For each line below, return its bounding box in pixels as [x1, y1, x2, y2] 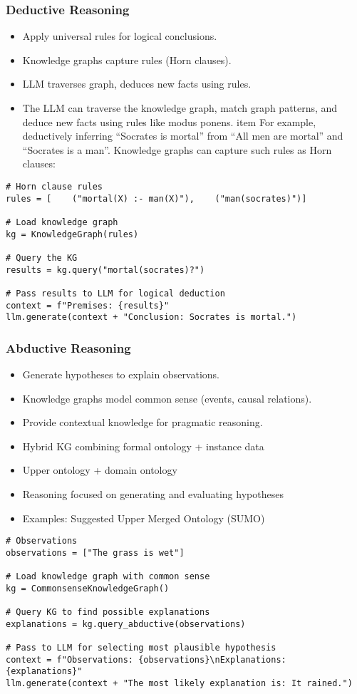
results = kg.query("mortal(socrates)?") [6, 264, 205, 275]
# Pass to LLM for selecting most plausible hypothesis [6, 643, 276, 653]
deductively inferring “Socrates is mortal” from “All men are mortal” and [22, 128, 343, 143]
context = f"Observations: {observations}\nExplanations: [6, 654, 286, 665]
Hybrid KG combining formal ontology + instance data [22, 438, 264, 453]
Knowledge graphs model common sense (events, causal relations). [22, 390, 312, 405]
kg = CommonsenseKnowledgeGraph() [6, 583, 170, 594]
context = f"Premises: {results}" [6, 300, 170, 311]
